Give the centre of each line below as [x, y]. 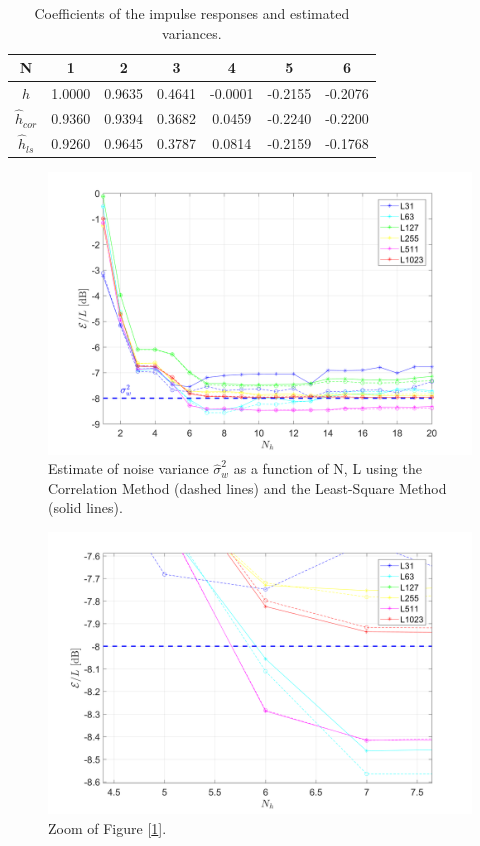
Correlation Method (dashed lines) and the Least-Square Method [247, 487]
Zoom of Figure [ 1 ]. [107, 828]
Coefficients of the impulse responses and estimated [192, 13]
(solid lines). [85, 507]
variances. [192, 32]
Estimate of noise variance [128, 468]
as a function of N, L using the [327, 468]
